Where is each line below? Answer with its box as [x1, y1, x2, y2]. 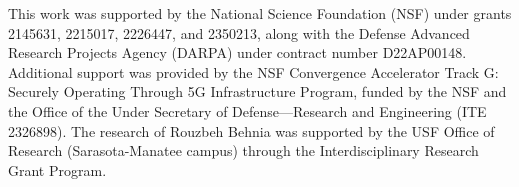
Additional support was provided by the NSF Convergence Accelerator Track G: [8, 61, 499, 82]
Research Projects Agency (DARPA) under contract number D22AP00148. [8, 42, 467, 63]
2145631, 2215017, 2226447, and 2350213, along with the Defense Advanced [8, 22, 470, 43]
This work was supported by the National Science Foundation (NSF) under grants [8, 3, 512, 23]
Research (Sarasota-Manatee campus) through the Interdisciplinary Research [8, 140, 479, 161]
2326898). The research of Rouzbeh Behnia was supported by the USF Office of [8, 120, 495, 141]
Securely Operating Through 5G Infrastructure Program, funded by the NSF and [8, 81, 507, 102]
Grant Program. [8, 159, 107, 180]
